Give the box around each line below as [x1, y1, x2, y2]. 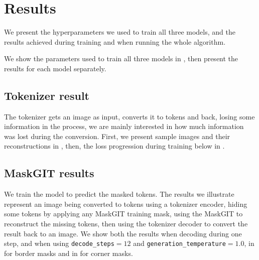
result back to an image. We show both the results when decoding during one [4, 228, 242, 238]
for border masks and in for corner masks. [4, 247, 133, 258]
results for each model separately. [4, 63, 106, 73]
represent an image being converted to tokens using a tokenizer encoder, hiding [4, 198, 247, 209]
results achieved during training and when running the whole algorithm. [4, 36, 226, 47]
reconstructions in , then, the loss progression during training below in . [4, 141, 225, 151]
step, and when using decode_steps [4, 238, 114, 248]
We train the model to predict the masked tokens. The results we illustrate [4, 189, 234, 199]
